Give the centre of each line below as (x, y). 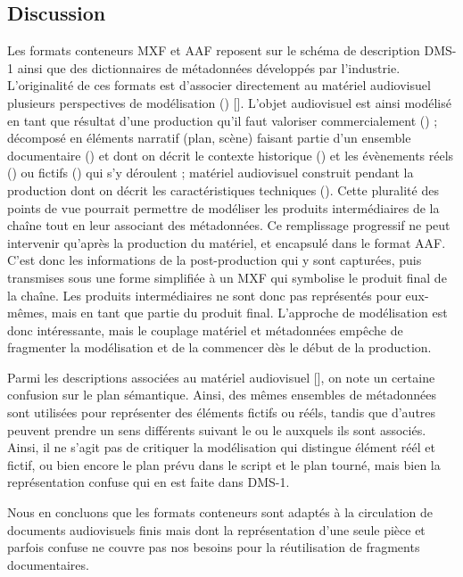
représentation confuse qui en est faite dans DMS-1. (149, 482)
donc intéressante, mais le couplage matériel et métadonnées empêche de (205, 330)
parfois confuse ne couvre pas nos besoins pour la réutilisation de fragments (214, 547)
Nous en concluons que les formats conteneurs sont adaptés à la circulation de (220, 512)
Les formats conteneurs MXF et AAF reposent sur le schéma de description (214, 50)
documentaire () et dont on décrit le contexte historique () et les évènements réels (231, 155)
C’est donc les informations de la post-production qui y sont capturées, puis (215, 260)
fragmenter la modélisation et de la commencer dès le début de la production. (219, 347)
